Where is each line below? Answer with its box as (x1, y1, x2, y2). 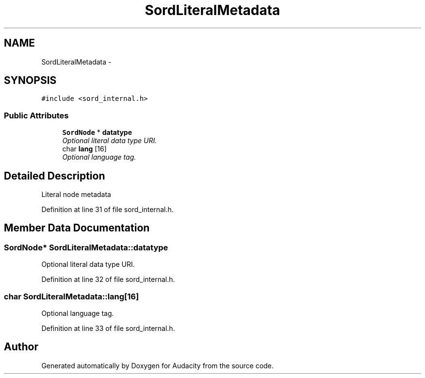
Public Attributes (4, 110, 69, 120)
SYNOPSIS (4, 74, 57, 87)
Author (4, 341, 38, 353)
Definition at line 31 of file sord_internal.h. (41, 205, 174, 214)
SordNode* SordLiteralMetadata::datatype (4, 242, 168, 252)
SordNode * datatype (62, 128, 132, 137)
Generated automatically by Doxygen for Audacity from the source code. (41, 361, 274, 370)
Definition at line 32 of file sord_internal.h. (41, 275, 175, 284)
